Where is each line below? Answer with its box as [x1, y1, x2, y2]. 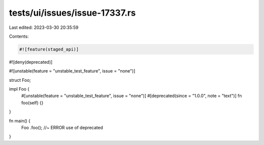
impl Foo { [9, 86, 29, 92]
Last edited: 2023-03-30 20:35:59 [9, 24, 79, 30]
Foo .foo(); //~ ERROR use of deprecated [21, 125, 103, 131]
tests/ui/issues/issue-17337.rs [9, 7, 136, 18]
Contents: [9, 33, 29, 39]
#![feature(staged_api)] [19, 47, 79, 52]
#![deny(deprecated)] [9, 59, 53, 65]
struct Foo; [9, 77, 31, 83]
